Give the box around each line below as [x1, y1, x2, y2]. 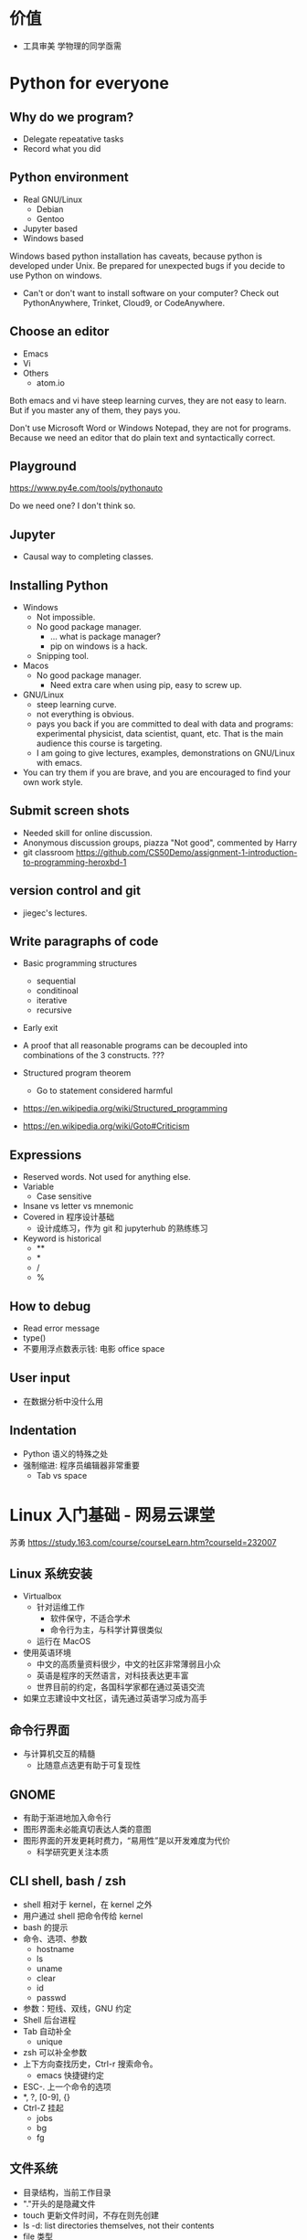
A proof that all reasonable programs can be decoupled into [22, 1040, 249, 1051]
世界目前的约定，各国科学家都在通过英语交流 [36, 1682, 206, 1693]
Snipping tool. [36, 651, 90, 661]
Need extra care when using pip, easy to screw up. [49, 680, 242, 690]
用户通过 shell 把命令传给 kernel [22, 1910, 143, 1921]
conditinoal [36, 985, 79, 996]
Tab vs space [36, 1470, 88, 1481]
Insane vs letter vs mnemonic [22, 1201, 134, 1212]
